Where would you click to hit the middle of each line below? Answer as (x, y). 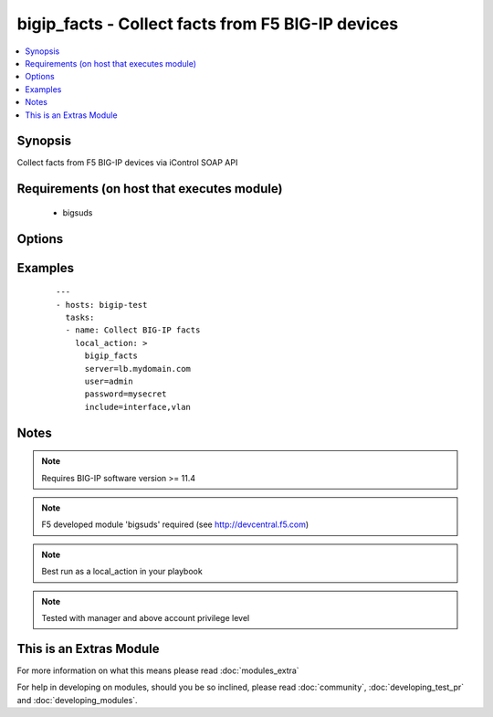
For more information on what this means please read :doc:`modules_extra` (158, 670)
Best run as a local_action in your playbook (122, 572)
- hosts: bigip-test (102, 305)
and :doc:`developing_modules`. (77, 700)
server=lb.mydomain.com (138, 369)
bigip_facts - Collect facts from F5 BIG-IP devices (208, 24)
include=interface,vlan (138, 407)
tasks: (80, 318)
